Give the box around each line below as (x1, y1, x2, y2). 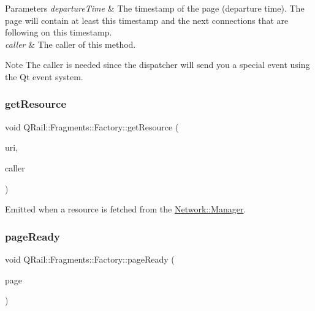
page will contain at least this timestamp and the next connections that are (5, 13, 289, 26)
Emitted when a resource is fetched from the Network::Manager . (5, 203, 246, 215)
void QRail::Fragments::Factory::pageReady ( (5, 252, 175, 265)
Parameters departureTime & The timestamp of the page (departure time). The (5, 2, 305, 14)
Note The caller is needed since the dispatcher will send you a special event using (5, 58, 310, 71)
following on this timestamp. (5, 26, 112, 39)
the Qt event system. (5, 70, 83, 83)
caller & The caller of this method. (5, 37, 136, 50)
